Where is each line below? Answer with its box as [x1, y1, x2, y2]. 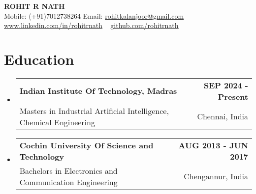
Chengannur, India [184, 170, 248, 182]
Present [218, 90, 248, 102]
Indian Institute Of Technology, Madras [19, 85, 177, 97]
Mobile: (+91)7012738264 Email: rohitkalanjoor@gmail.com [4, 10, 184, 21]
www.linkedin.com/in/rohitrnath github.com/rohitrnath [4, 20, 179, 30]
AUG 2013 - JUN [178, 139, 248, 151]
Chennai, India [197, 111, 248, 122]
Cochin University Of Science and [19, 139, 154, 151]
